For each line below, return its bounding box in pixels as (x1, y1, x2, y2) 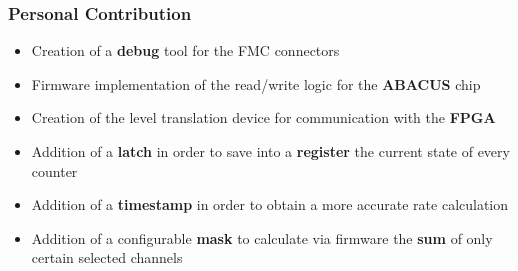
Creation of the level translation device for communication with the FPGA (31, 107, 496, 128)
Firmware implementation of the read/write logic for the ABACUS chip (31, 73, 481, 94)
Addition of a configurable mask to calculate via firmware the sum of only (31, 227, 493, 248)
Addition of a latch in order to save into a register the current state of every (31, 141, 510, 161)
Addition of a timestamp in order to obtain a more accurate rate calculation (31, 194, 509, 215)
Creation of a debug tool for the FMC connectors (31, 40, 340, 61)
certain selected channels (31, 247, 183, 268)
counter (31, 160, 78, 181)
